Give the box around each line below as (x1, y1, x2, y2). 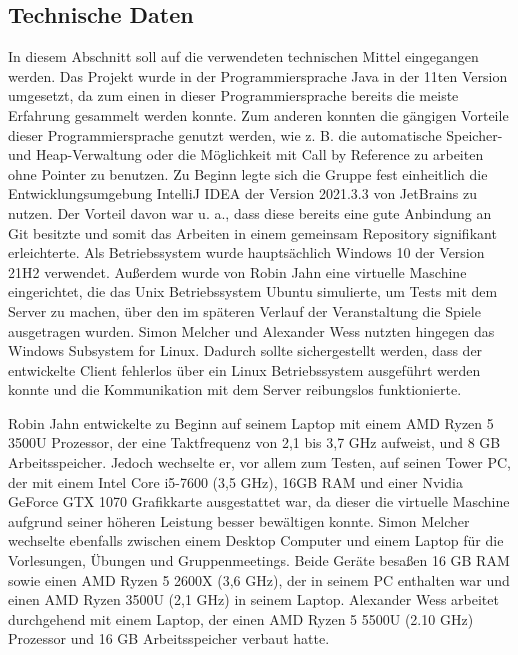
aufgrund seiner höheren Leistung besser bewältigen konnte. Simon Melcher (8, 510, 470, 531)
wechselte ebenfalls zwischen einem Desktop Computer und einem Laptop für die (8, 530, 504, 551)
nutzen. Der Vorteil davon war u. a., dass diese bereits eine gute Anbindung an (8, 202, 492, 223)
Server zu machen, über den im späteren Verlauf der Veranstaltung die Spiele (8, 300, 481, 321)
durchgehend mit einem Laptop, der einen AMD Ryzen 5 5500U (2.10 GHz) (8, 608, 474, 629)
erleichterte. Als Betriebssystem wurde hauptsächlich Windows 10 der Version (8, 242, 485, 263)
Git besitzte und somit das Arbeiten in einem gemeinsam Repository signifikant (8, 222, 497, 243)
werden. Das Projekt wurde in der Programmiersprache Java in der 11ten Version (8, 65, 508, 86)
